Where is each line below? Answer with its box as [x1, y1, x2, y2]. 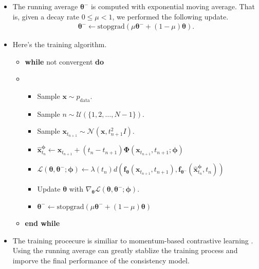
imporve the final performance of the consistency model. [12, 255, 190, 265]
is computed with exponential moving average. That [90, 1, 255, 11]
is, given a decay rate [12, 11, 80, 22]
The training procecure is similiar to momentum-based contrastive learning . [12, 235, 253, 245]
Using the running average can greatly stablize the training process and [12, 245, 238, 256]
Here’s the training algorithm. [12, 39, 107, 50]
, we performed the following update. [112, 11, 229, 22]
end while [25, 217, 60, 228]
